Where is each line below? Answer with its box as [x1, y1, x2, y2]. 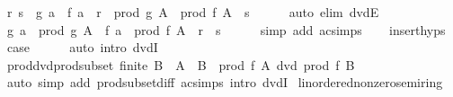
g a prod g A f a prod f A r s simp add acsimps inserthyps [6, 20, 446, 39]
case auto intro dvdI [6, 38, 158, 57]
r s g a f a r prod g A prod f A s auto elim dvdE [6, 3, 379, 21]
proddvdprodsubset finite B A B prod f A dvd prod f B [6, 55, 355, 74]
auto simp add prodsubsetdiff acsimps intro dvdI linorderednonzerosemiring [6, 73, 443, 92]
